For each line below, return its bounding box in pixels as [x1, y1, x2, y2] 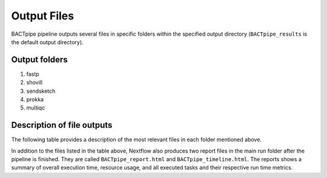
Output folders [11, 54, 68, 65]
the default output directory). [11, 38, 84, 45]
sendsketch [26, 87, 56, 94]
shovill [26, 79, 42, 86]
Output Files [11, 9, 74, 22]
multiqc [26, 104, 45, 111]
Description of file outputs [11, 120, 113, 130]
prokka [26, 96, 44, 103]
